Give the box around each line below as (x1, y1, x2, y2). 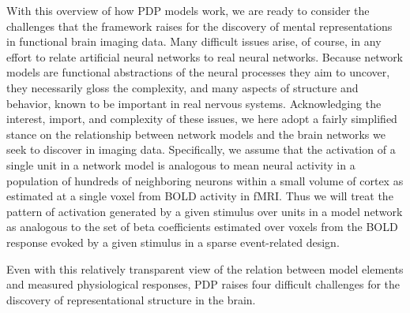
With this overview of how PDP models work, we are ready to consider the (6, 2, 370, 18)
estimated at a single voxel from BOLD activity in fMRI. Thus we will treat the (6, 188, 393, 204)
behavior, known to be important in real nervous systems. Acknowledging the (6, 95, 382, 111)
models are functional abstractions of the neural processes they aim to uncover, (6, 64, 390, 80)
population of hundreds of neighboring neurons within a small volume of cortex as (6, 172, 404, 188)
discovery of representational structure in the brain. (6, 291, 256, 307)
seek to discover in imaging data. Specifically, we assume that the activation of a (6, 141, 396, 158)
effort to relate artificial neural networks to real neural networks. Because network (6, 48, 404, 65)
